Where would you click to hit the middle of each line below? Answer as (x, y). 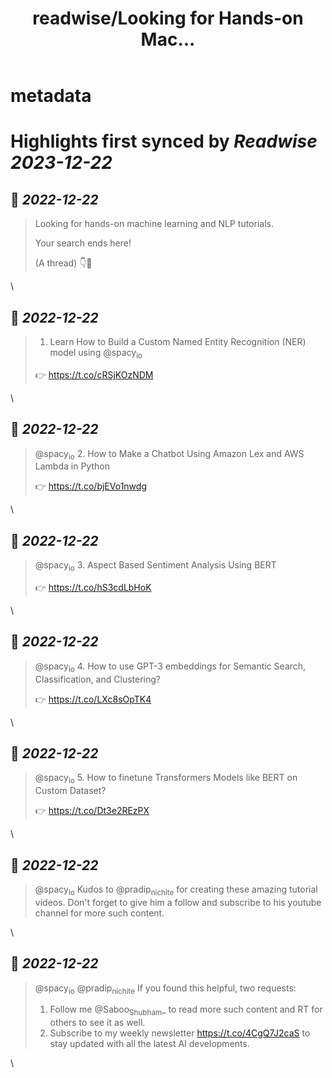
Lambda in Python (72, 466)
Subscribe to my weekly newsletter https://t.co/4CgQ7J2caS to (180, 1033)
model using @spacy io (96, 354)
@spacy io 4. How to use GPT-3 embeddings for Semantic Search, (170, 667)
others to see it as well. (97, 1023)
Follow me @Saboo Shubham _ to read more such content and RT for (186, 1010)
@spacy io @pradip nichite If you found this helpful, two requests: (165, 989)
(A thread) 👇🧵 (63, 263)
